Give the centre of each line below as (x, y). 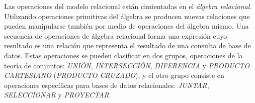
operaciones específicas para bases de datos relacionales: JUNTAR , (107, 85)
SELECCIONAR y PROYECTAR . (58, 95)
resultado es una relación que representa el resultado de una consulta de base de (127, 45)
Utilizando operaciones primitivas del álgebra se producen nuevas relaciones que (127, 16)
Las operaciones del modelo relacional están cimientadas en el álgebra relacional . (128, 6)
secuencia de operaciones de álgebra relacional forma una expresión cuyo (116, 35)
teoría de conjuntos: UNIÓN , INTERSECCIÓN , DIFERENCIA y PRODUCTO (127, 65)
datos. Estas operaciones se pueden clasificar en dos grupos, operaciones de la (123, 55)
